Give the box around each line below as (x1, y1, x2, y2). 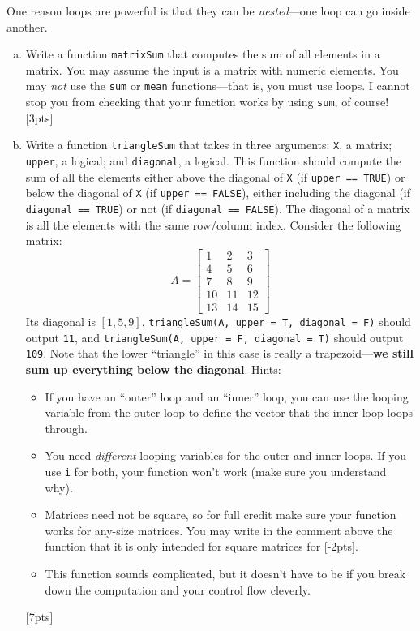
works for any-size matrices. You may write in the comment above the (45, 522, 393, 539)
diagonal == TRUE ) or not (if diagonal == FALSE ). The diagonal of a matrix (25, 200, 410, 217)
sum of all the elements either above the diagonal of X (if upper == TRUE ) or (25, 168, 405, 185)
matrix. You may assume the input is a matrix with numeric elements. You (25, 61, 399, 78)
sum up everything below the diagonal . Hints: (25, 360, 281, 377)
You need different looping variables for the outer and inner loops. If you (45, 447, 406, 464)
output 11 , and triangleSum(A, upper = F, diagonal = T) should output (25, 328, 404, 346)
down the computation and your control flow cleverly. (45, 581, 311, 598)
